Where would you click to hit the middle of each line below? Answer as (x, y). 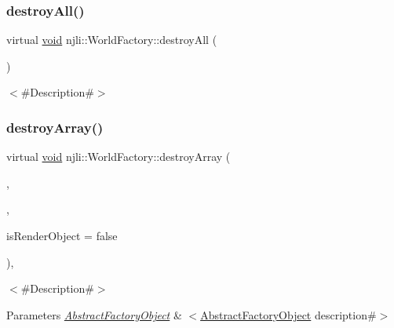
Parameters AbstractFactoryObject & (94, 314)
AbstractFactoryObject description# (288, 314)
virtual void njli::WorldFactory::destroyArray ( (119, 157)
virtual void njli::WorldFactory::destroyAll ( (112, 40)
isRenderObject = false (62, 235)
